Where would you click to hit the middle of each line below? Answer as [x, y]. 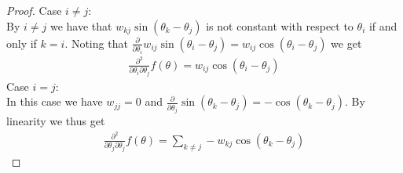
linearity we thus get [56, 121]
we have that [81, 25]
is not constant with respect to [280, 25]
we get [346, 43]
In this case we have [55, 101]
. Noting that [96, 43]
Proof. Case [34, 10]
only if [22, 43]
